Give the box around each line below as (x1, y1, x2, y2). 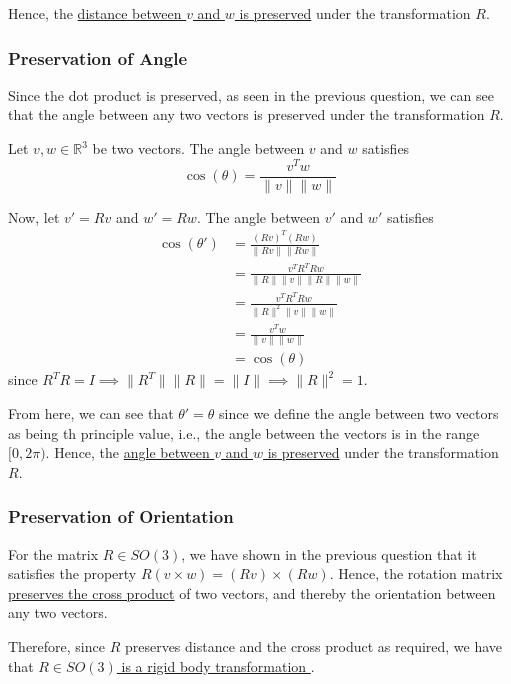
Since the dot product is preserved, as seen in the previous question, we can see (8, 84, 494, 105)
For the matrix (8, 543, 99, 564)
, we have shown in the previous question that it (181, 543, 477, 564)
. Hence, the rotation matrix (329, 563, 503, 584)
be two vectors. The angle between (92, 138, 305, 158)
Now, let (8, 206, 60, 227)
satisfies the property (8, 563, 137, 584)
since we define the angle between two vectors (219, 402, 499, 423)
